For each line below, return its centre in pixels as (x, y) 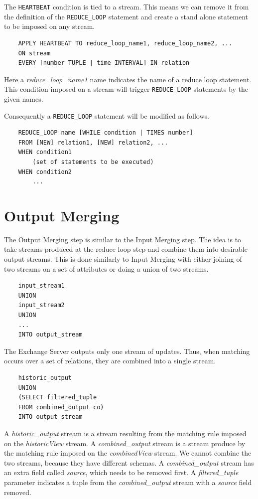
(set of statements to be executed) (93, 162)
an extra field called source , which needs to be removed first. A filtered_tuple (121, 472)
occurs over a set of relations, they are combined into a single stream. (110, 361)
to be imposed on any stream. (50, 26)
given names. (24, 98)
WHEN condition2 (45, 172)
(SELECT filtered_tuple (58, 398)
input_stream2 (41, 305)
